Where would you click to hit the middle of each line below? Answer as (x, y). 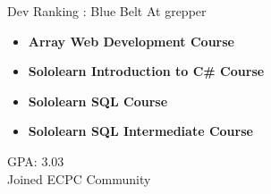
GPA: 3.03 (36, 160)
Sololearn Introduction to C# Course (146, 71)
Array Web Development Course (131, 41)
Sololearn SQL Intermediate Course (140, 131)
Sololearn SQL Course (98, 101)
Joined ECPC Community (79, 178)
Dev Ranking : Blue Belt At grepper (107, 11)
